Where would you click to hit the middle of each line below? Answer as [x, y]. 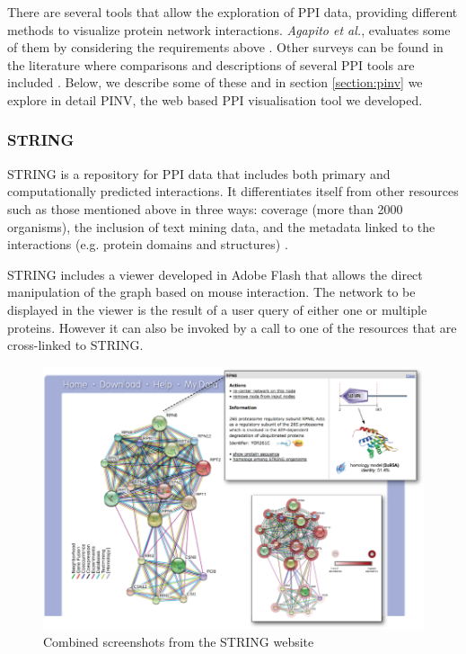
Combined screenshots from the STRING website [179, 641]
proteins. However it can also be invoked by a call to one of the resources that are [232, 327]
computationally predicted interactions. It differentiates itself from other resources [233, 191]
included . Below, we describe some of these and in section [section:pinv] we [215, 82]
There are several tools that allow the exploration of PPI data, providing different [233, 12]
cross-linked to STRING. [75, 345]
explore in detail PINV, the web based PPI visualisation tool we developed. [215, 99]
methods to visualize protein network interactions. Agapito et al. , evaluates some [229, 29]
